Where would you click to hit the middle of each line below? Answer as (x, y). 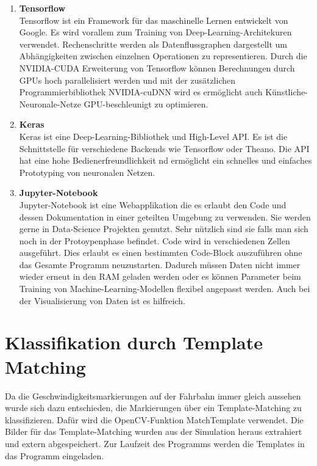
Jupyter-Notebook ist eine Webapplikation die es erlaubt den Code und (153, 204)
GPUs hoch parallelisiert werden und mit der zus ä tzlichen (127, 80)
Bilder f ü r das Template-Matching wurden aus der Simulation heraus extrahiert (154, 431)
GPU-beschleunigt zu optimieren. (146, 104)
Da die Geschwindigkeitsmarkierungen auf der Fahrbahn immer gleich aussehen (153, 395)
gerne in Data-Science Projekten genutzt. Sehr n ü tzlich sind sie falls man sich (164, 229)
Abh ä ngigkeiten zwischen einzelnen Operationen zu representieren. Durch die (163, 56)
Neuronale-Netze (50, 104)
